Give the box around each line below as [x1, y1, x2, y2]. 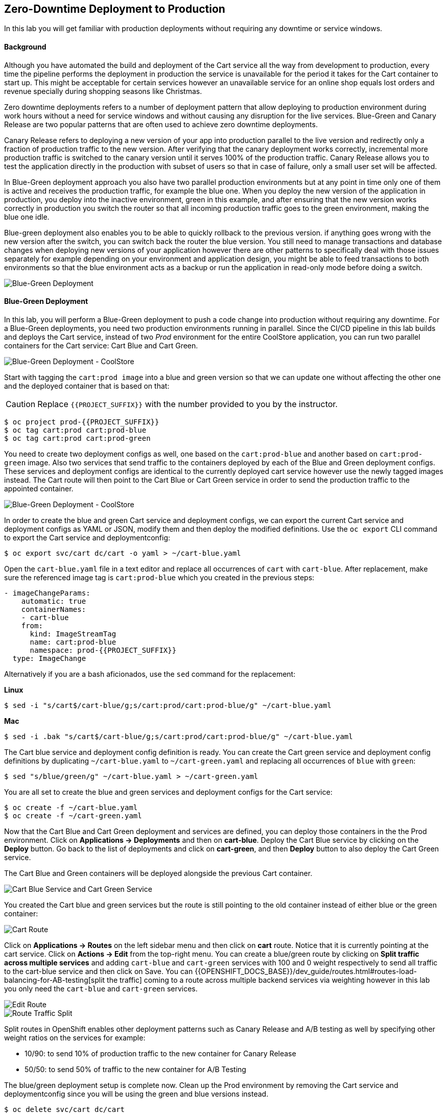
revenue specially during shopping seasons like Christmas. [4, 86, 202, 96]
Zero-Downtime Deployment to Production [4, 3, 225, 15]
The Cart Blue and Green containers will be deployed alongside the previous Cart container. [4, 868, 313, 878]
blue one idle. [4, 212, 50, 221]
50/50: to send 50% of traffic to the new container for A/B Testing [25, 1064, 246, 1074]
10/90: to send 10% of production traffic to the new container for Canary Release [25, 1049, 296, 1058]
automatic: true [21, 597, 86, 605]
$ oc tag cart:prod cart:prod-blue [4, 425, 147, 434]
